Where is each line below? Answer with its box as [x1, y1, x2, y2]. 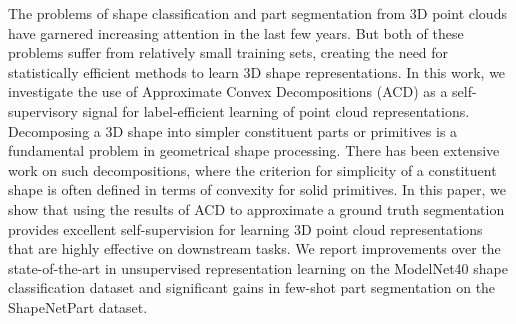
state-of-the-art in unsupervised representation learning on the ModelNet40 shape [8, 257, 508, 278]
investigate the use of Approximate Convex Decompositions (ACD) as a [8, 81, 448, 102]
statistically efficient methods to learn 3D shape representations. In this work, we [8, 61, 506, 82]
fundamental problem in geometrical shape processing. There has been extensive [8, 140, 500, 161]
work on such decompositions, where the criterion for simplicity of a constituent [8, 159, 497, 180]
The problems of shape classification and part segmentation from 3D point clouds [8, 3, 507, 23]
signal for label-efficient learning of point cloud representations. [82, 100, 470, 121]
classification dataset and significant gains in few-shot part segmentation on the [8, 277, 496, 298]
